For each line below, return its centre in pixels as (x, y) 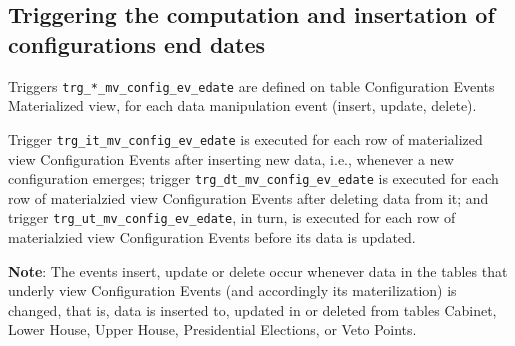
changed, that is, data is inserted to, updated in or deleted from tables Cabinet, (252, 309)
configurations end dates (137, 43)
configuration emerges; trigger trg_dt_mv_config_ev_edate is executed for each (253, 178)
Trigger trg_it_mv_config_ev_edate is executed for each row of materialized (245, 138)
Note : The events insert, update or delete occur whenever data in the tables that (258, 270)
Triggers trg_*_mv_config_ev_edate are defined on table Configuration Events (251, 85)
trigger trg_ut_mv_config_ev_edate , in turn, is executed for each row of (232, 217)
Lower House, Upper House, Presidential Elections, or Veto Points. (212, 329)
